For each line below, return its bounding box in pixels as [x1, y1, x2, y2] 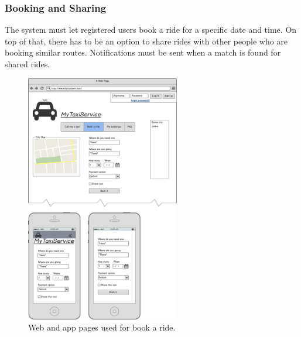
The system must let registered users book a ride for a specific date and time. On [5, 23, 297, 36]
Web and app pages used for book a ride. [28, 321, 176, 333]
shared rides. [5, 58, 50, 70]
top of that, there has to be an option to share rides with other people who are [5, 35, 288, 47]
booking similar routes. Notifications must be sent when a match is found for [5, 46, 281, 59]
